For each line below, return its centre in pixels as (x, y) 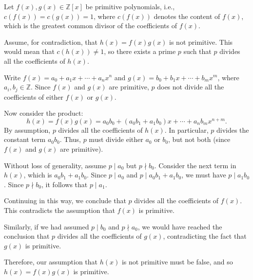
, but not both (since (199, 139)
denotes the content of (187, 16)
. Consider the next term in (195, 165)
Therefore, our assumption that (51, 262)
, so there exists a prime (140, 51)
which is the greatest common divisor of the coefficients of (90, 26)
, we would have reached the (180, 226)
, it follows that (65, 184)
